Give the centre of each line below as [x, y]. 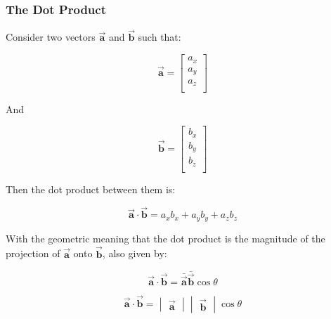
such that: [160, 37]
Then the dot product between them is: [91, 189]
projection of [33, 253]
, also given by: [135, 253]
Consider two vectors [51, 37]
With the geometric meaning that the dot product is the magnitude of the [165, 238]
